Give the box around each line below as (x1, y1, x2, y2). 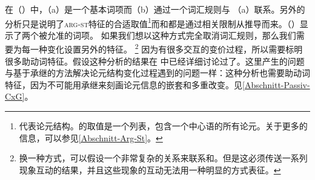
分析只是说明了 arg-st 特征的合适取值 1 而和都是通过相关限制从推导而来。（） (5, 15, 300, 30)
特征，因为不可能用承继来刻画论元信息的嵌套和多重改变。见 (5, 78, 242, 91)
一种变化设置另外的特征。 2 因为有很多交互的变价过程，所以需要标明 (30, 41, 303, 56)
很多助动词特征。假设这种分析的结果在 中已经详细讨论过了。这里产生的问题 (5, 54, 305, 67)
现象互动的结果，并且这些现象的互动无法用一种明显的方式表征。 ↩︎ (19, 163, 281, 176)
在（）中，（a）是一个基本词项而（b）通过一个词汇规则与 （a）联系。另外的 (5, 3, 305, 15)
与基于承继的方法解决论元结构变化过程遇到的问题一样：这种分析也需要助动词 (5, 66, 310, 79)
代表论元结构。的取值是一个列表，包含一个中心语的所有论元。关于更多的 (19, 120, 308, 132)
